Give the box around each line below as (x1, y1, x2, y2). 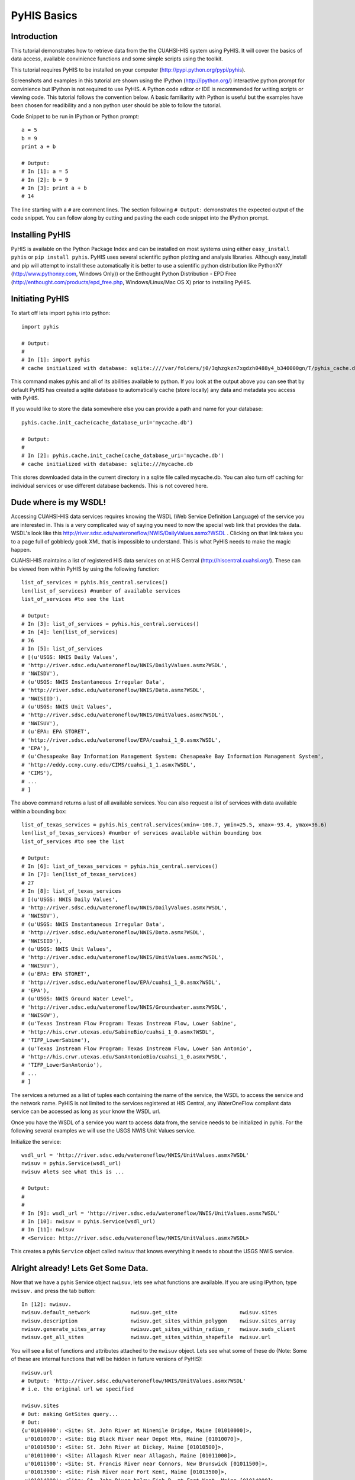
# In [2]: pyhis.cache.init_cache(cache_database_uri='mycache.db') (21, 452, 224, 459)
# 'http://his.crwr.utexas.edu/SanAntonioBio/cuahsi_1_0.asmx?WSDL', (21, 1054, 228, 1060)
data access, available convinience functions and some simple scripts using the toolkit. (11, 55, 223, 62)
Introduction (11, 31, 58, 41)
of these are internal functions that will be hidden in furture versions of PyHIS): (11, 1356, 203, 1363)
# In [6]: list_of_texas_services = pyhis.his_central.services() (21, 863, 218, 870)
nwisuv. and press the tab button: (11, 1287, 96, 1294)
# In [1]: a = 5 (21, 168, 69, 175)
